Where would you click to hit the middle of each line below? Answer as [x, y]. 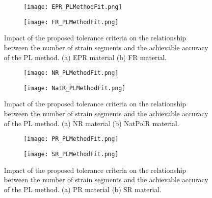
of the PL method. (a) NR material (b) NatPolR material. [92, 123]
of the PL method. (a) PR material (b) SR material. [83, 189]
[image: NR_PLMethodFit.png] [71, 73]
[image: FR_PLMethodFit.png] [71, 22]
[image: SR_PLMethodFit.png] [71, 154]
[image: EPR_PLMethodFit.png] [73, 7]
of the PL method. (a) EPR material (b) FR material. [85, 57]
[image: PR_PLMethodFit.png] [71, 139]
